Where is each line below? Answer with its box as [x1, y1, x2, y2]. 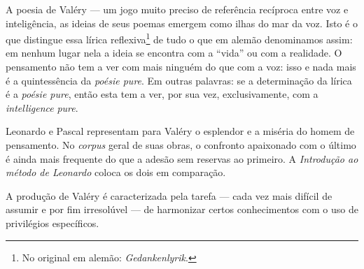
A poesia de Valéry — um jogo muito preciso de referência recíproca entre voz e [6, 2, 349, 16]
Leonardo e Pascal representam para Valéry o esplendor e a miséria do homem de [6, 124, 355, 138]
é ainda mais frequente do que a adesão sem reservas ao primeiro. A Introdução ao [6, 151, 358, 166]
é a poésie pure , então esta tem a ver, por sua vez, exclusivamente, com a [6, 87, 318, 101]
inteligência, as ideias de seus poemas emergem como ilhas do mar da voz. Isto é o [6, 15, 358, 30]
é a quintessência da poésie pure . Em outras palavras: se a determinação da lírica [6, 73, 352, 87]
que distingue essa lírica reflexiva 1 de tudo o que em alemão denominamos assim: [6, 30, 353, 46]
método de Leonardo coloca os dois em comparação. [6, 165, 226, 180]
